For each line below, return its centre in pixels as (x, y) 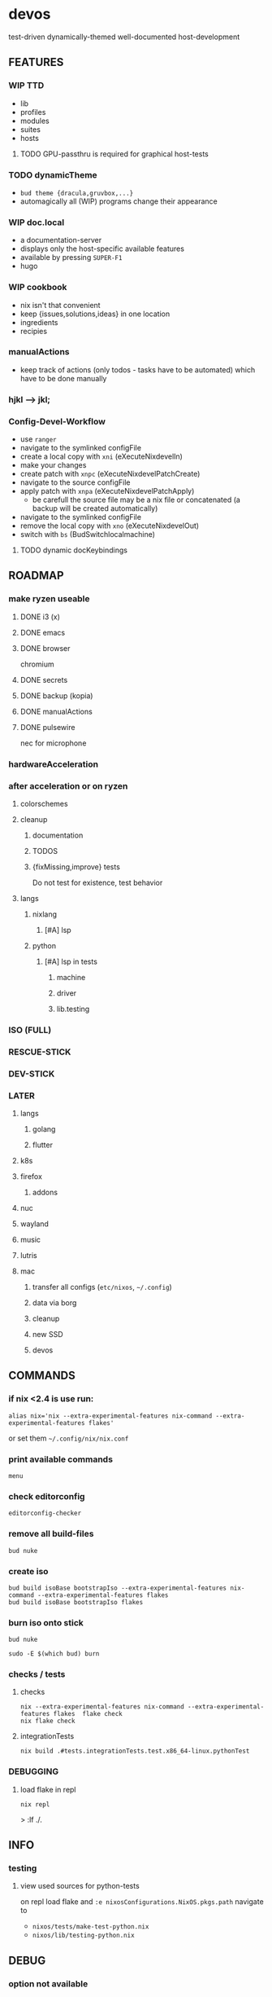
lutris (29, 1255)
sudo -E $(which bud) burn (54, 1654)
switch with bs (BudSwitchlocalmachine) (88, 534)
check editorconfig (47, 1496)
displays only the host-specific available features (102, 249)
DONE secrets (44, 680)
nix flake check (47, 1721)
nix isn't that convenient (60, 305)
